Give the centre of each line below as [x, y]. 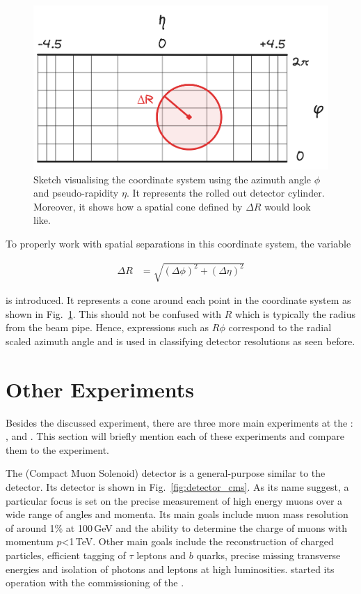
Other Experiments [100, 389]
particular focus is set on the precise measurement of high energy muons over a [174, 500]
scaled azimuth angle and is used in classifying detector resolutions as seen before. [180, 341]
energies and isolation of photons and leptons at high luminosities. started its [170, 569]
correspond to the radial [280, 327]
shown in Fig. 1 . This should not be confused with [114, 313]
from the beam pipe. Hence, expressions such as [107, 327]
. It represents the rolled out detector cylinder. [225, 193]
